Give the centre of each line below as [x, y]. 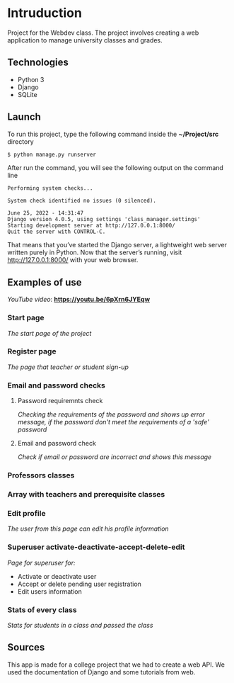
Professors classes [41, 475]
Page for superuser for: [41, 563]
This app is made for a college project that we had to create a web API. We [116, 665]
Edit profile [27, 513]
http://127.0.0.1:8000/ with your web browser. [73, 260]
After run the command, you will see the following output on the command [116, 168]
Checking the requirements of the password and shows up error [111, 414]
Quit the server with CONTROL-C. [57, 232]
